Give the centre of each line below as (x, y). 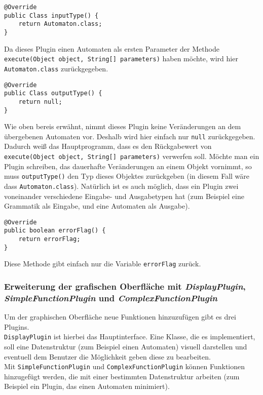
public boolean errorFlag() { (55, 231)
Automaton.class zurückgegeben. (56, 68)
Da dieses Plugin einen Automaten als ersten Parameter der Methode (112, 48)
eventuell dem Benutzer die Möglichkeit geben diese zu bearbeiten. (107, 356)
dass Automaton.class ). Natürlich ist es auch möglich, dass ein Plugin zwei (121, 186)
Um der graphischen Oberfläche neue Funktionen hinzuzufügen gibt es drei (120, 317)
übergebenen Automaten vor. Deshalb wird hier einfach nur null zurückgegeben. (130, 136)
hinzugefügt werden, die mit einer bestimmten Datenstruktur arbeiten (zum (122, 376)
